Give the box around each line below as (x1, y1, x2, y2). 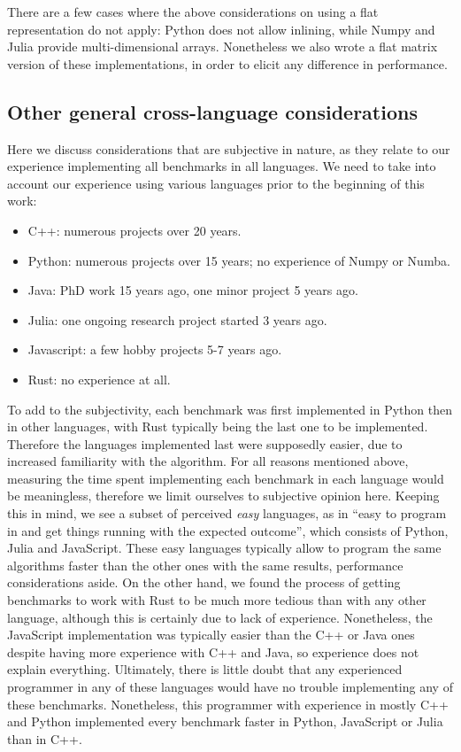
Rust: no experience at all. (27, 369, 171, 388)
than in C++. (7, 729, 82, 748)
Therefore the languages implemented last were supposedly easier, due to (7, 434, 403, 453)
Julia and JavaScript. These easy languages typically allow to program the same (7, 539, 442, 557)
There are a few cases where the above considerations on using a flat (7, 3, 379, 20)
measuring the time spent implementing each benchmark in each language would (7, 469, 444, 487)
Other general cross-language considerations (7, 97, 418, 125)
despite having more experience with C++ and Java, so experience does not (7, 642, 419, 661)
